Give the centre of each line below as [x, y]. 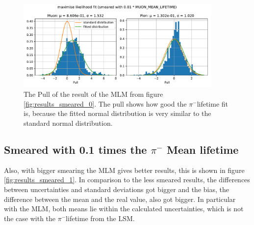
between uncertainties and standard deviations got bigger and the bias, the [116, 189]
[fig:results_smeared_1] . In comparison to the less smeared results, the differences [127, 180]
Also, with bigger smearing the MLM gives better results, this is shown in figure [124, 170]
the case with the [30, 218]
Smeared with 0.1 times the [76, 149]
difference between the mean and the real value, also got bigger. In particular [120, 199]
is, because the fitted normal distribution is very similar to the [117, 113]
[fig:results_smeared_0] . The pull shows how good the [105, 103]
